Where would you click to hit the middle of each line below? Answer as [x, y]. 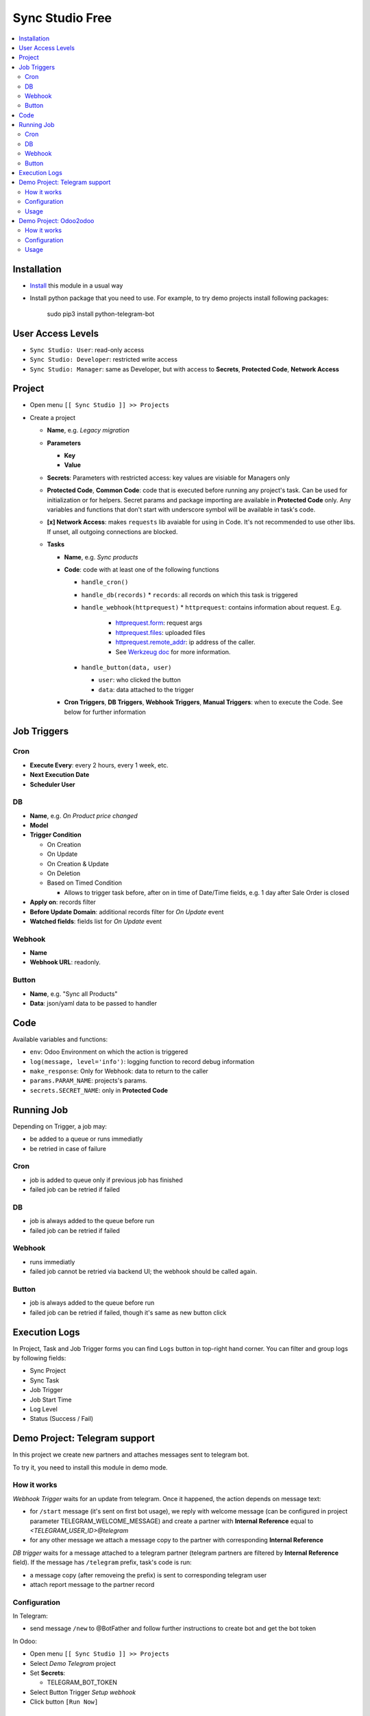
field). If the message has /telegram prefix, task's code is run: [102, 1562]
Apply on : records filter [63, 902]
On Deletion [64, 873]
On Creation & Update [78, 863]
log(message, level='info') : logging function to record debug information [142, 1061]
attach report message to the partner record [92, 1584]
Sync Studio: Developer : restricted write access [104, 360]
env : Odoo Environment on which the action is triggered [109, 1052]
